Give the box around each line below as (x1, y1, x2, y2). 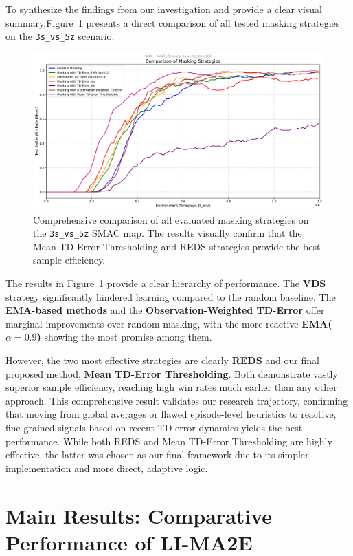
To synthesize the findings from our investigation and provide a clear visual (5, 2, 323, 16)
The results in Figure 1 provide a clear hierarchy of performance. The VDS (5, 276, 326, 290)
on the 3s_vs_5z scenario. (5, 29, 115, 43)
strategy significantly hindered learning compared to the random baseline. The (5, 289, 336, 303)
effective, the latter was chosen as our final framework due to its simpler (5, 447, 309, 462)
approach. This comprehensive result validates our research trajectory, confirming (5, 393, 348, 407)
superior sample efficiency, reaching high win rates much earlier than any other (5, 380, 337, 394)
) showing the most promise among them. (36, 330, 212, 344)
